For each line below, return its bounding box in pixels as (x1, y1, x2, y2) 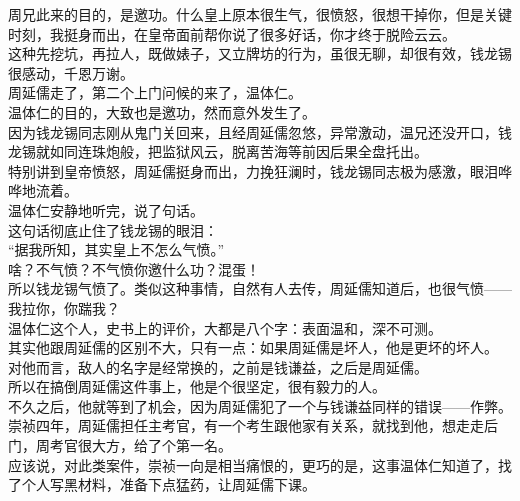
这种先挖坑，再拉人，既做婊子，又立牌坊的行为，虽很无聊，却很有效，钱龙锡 (8, 43, 512, 64)
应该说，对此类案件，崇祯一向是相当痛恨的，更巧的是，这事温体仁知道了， (8, 454, 498, 475)
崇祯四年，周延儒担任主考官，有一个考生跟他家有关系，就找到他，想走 (8, 415, 470, 436)
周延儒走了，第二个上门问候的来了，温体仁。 (8, 82, 302, 103)
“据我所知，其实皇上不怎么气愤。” (8, 239, 225, 260)
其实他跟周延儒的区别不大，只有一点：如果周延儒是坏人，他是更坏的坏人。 (8, 337, 498, 358)
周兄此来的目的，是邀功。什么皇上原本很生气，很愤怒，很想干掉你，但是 (8, 4, 484, 24)
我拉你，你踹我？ (8, 297, 120, 318)
